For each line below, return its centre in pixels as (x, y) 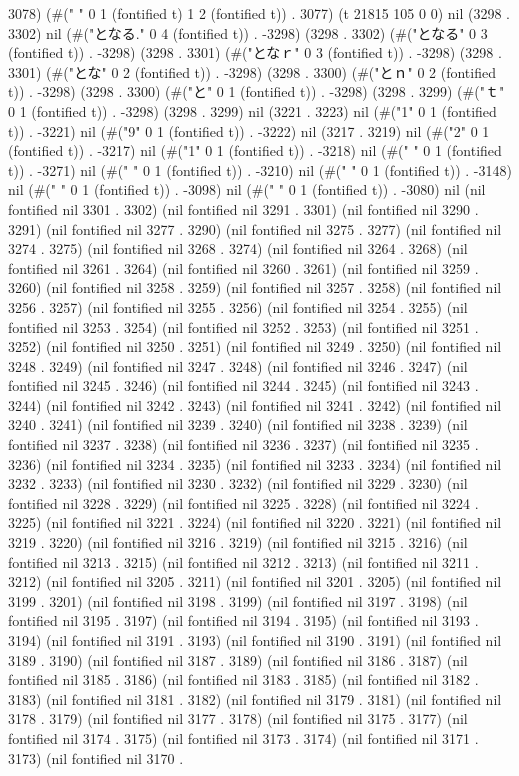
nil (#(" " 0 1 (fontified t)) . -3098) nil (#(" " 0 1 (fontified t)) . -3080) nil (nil (247, 189)
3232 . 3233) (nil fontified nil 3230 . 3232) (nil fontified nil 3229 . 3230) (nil (238, 483)
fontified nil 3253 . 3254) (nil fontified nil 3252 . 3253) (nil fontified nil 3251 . (243, 326)
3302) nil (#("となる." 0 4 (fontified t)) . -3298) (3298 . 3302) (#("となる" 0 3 (248, 32)
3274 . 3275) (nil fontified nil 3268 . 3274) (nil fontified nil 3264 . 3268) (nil (238, 248)
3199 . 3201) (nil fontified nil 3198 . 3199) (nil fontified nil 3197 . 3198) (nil (238, 600)
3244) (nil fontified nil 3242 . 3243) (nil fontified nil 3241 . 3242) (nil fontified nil (255, 404)
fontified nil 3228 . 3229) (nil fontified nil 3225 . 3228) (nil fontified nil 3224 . (243, 502)
